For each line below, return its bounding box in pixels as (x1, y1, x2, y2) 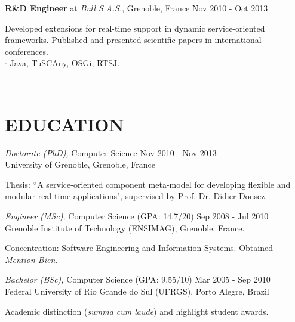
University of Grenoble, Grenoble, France (5, 158, 155, 171)
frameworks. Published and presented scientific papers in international (5, 33, 262, 46)
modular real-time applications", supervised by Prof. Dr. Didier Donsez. (5, 190, 268, 202)
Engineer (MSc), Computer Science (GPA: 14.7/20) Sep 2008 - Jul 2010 (5, 210, 269, 222)
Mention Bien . (5, 253, 58, 265)
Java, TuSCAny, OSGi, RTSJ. (10, 57, 120, 69)
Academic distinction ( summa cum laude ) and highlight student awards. (5, 305, 269, 317)
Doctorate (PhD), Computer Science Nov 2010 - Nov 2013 (5, 146, 217, 159)
